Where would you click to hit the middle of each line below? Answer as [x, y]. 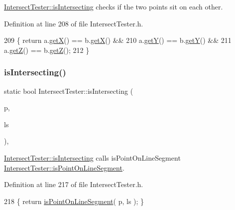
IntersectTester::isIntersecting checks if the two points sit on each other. [114, 6]
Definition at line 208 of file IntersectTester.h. [74, 23]
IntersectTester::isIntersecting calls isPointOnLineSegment [92, 157]
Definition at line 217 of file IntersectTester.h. [74, 184]
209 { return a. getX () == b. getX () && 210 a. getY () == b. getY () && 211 [118, 40]
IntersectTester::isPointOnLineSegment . [64, 167]
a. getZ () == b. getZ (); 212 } [47, 50]
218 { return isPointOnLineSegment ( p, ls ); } [74, 201]
